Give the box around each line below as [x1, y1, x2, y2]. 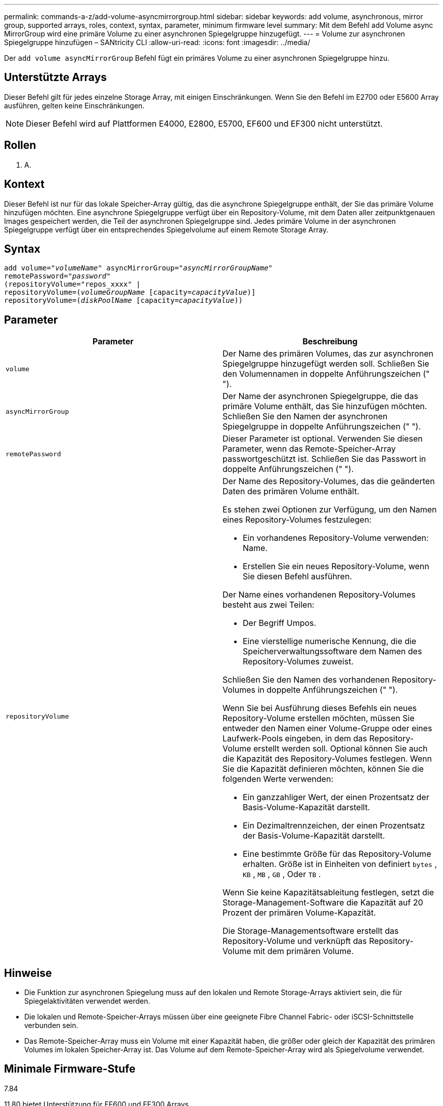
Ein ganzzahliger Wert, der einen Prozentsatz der [243, 792, 429, 803]
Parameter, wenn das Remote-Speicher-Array [223, 444, 396, 454]
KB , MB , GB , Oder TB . [243, 869, 321, 880]
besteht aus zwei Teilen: [223, 600, 315, 610]
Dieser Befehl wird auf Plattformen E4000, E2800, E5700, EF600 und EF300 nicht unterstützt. [26, 118, 383, 129]
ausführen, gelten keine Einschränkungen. [4, 101, 145, 110]
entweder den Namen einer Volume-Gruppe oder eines [223, 723, 432, 734]
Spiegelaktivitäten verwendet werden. [24, 997, 150, 1006]
